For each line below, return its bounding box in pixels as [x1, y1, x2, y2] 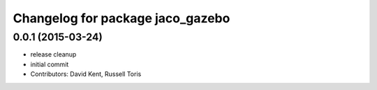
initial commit [30, 60, 69, 68]
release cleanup [30, 50, 77, 59]
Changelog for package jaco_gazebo [13, 10, 230, 26]
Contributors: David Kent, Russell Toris [30, 70, 142, 78]
